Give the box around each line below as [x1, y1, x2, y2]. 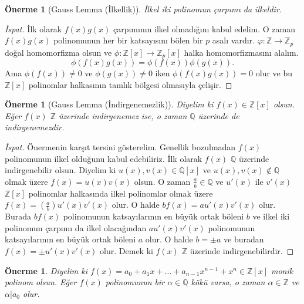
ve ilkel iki [252, 210, 290, 222]
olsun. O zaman [134, 175, 191, 187]
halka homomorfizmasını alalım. [184, 46, 299, 58]
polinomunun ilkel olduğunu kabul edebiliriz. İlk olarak [5, 152, 202, 164]
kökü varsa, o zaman [191, 276, 265, 288]
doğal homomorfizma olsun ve [5, 46, 112, 58]
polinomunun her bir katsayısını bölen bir [53, 34, 203, 46]
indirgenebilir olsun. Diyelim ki [5, 164, 116, 176]
